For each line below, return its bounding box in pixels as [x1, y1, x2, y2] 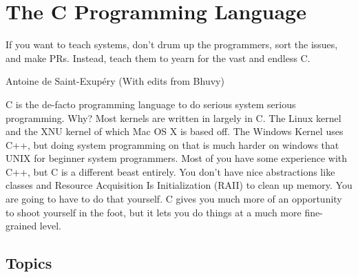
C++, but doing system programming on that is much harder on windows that [6, 137, 339, 152]
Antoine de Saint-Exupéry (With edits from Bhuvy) [6, 74, 224, 88]
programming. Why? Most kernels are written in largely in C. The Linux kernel [6, 110, 341, 125]
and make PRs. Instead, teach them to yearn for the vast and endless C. [6, 50, 310, 65]
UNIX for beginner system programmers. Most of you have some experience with [6, 151, 348, 165]
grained [6, 218, 37, 233]
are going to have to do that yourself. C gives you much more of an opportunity [6, 192, 342, 206]
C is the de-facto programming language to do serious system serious [6, 96, 296, 111]
